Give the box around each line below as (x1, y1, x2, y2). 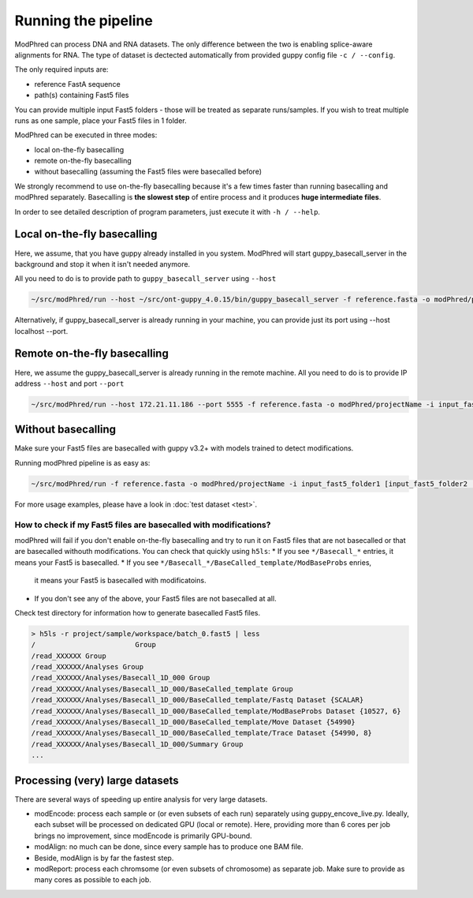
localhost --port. (14, 326, 69, 335)
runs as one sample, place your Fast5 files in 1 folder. (14, 115, 187, 125)
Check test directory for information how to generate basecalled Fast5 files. (14, 608, 261, 617)
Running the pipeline (14, 12, 153, 29)
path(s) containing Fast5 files (34, 91, 129, 100)
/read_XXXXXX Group (31, 651, 106, 660)
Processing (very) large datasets (14, 773, 179, 787)
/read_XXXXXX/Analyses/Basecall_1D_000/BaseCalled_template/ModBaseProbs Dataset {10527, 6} (31, 706, 401, 716)
